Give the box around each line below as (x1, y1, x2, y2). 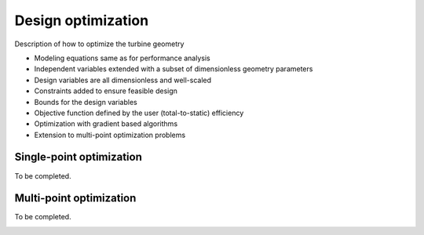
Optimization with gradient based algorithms (34, 119, 178, 128)
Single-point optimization (14, 150, 143, 164)
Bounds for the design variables (34, 97, 137, 107)
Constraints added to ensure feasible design (34, 86, 178, 96)
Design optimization (14, 12, 149, 29)
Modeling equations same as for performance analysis (34, 53, 211, 63)
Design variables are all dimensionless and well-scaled (34, 75, 212, 85)
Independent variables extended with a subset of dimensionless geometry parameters (34, 64, 313, 74)
